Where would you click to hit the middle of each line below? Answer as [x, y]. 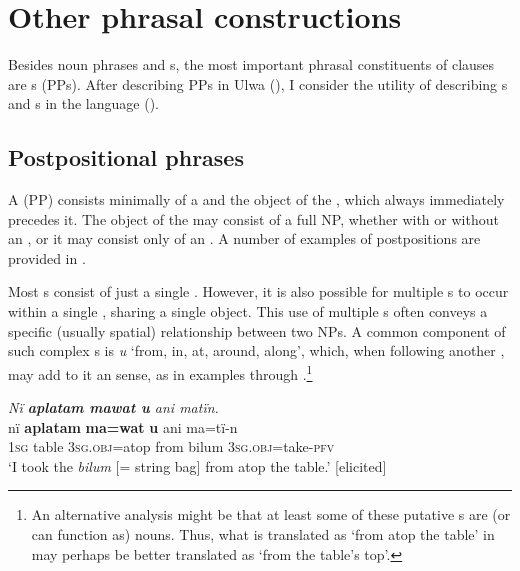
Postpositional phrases [126, 157]
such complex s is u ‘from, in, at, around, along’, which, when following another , [256, 350]
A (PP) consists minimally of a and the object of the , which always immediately [256, 199]
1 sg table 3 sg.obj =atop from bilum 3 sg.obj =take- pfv [171, 446]
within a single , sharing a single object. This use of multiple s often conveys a [248, 311]
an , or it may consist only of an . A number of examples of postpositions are [244, 238]
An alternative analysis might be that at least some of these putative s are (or [271, 514]
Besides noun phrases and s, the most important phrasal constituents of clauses [251, 64]
